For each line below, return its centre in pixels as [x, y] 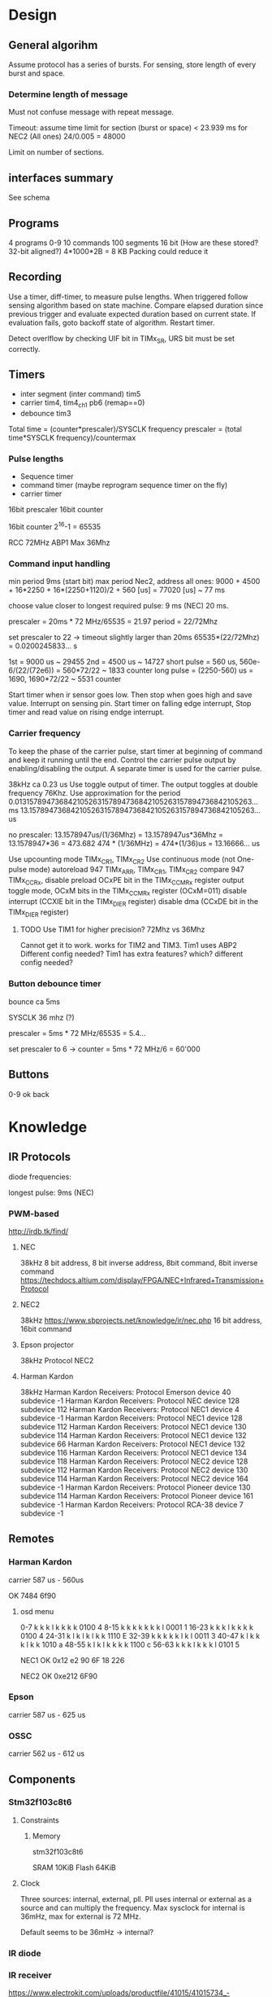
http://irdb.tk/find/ [39, 1231]
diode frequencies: [40, 1176]
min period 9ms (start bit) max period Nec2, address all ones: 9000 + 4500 [134, 582]
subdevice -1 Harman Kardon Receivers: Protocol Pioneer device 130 [135, 1487]
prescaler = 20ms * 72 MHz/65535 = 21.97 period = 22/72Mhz [113, 621]
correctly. [24, 349]
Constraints [39, 1820]
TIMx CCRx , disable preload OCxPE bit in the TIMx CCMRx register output [126, 881]
